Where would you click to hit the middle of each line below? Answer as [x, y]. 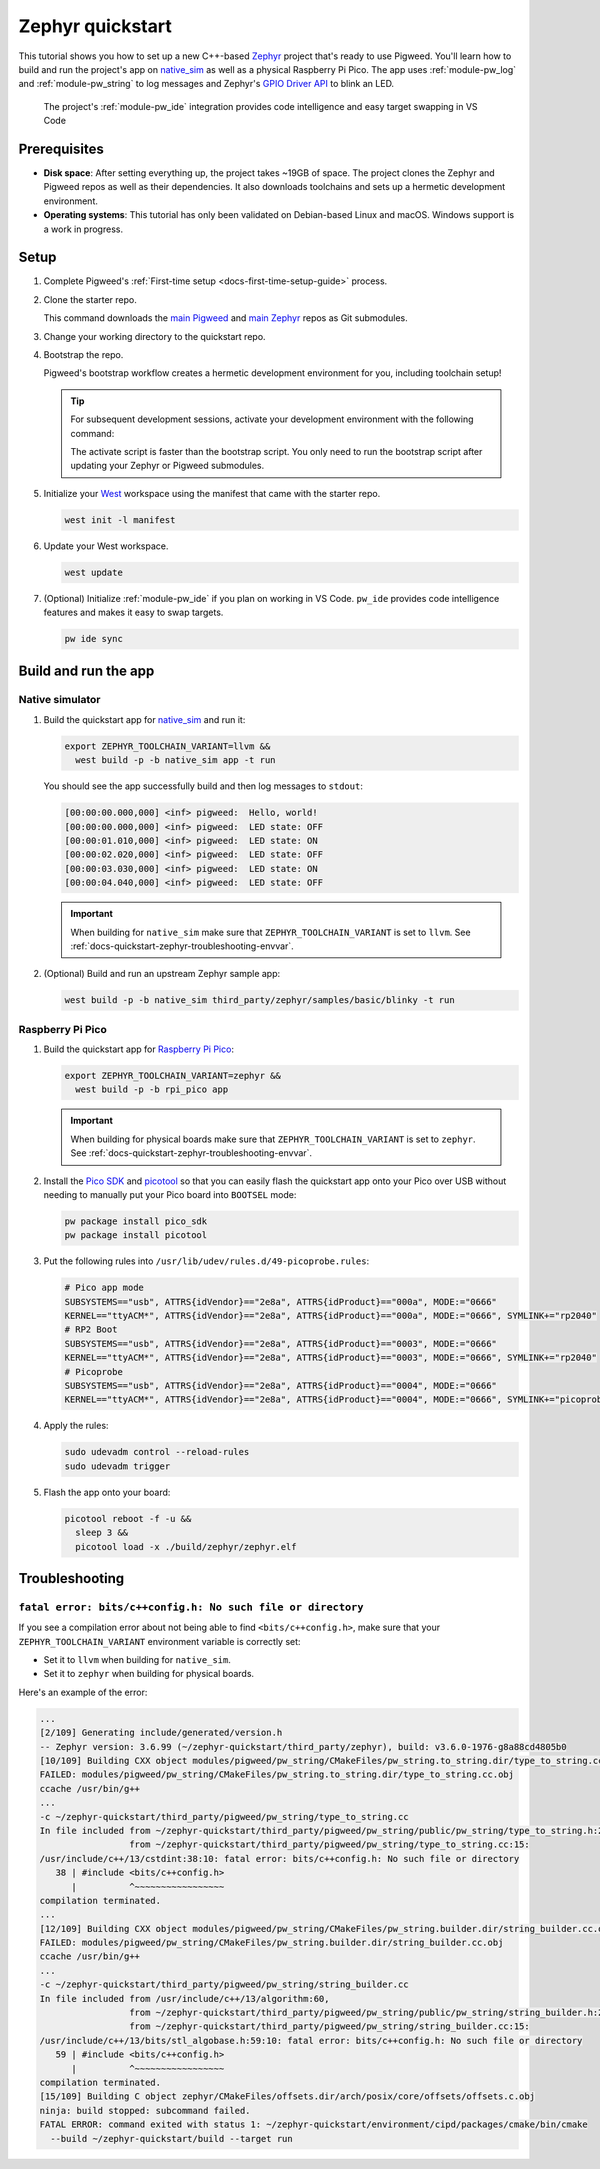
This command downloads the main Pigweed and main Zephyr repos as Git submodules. [226, 318]
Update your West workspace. [106, 546]
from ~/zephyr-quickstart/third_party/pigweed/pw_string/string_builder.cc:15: [329, 2026]
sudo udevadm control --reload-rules [157, 1452]
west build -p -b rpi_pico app [152, 1089]
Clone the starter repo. [90, 299]
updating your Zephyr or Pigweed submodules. [167, 466]
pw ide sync [94, 639]
